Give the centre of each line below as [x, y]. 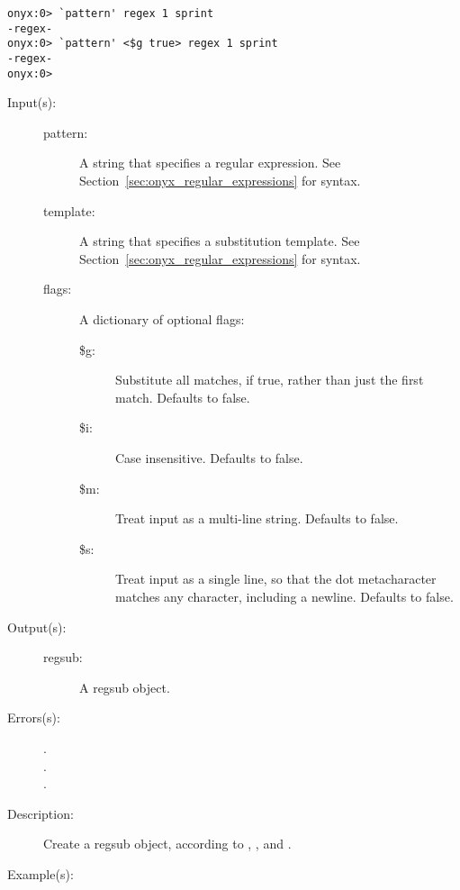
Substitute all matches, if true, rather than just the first [270, 380]
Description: [41, 813]
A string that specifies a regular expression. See [210, 163]
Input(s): [32, 102]
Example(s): [41, 873]
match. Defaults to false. [183, 397]
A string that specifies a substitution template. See [220, 241]
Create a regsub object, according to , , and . [167, 844]
